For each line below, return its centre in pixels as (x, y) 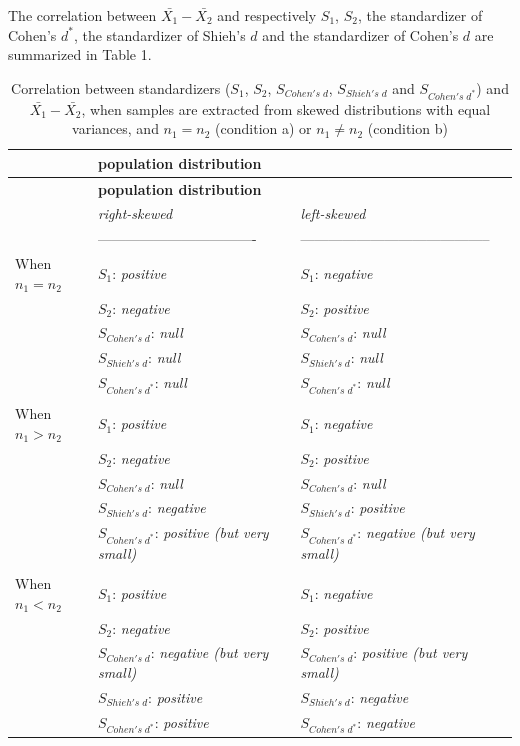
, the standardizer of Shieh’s (159, 34)
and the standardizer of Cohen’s (360, 34)
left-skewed (333, 213)
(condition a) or (263, 128)
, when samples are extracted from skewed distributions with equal (286, 108)
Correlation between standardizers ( (121, 87)
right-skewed (135, 213)
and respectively (267, 15)
